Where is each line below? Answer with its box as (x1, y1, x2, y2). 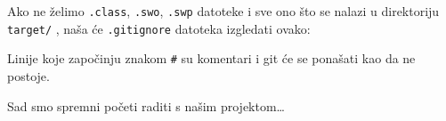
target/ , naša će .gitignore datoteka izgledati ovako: (7, 19, 311, 37)
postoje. (7, 66, 50, 85)
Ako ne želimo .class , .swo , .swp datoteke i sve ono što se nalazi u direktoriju (7, 2, 440, 20)
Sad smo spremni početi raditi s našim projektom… (7, 96, 285, 115)
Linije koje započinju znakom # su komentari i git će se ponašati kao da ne (7, 49, 416, 68)
